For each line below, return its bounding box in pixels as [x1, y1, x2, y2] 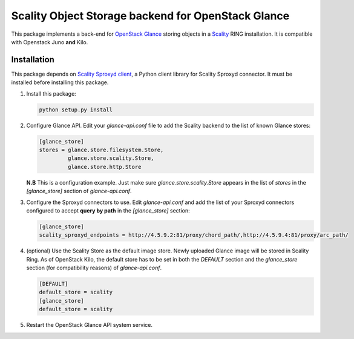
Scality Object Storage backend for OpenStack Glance [11, 9, 290, 22]
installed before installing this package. [11, 79, 109, 86]
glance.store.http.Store [67, 163, 142, 170]
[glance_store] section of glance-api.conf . [26, 188, 133, 195]
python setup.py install [39, 106, 113, 113]
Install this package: [26, 90, 77, 97]
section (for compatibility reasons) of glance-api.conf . [26, 264, 162, 272]
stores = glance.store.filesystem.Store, [39, 146, 164, 153]
